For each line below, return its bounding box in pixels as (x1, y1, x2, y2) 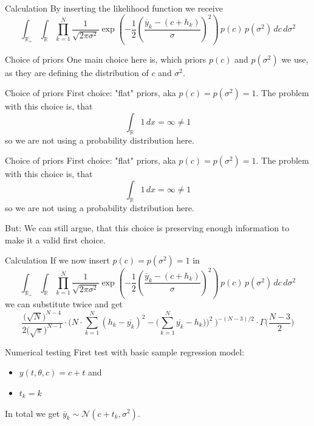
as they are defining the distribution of (5, 66, 149, 79)
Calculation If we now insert (5, 254, 110, 267)
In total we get (5, 407, 60, 419)
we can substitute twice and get (5, 298, 123, 310)
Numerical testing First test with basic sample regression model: (5, 345, 245, 358)
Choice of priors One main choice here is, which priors (5, 52, 206, 65)
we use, (281, 52, 309, 65)
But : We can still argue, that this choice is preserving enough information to (5, 222, 290, 234)
